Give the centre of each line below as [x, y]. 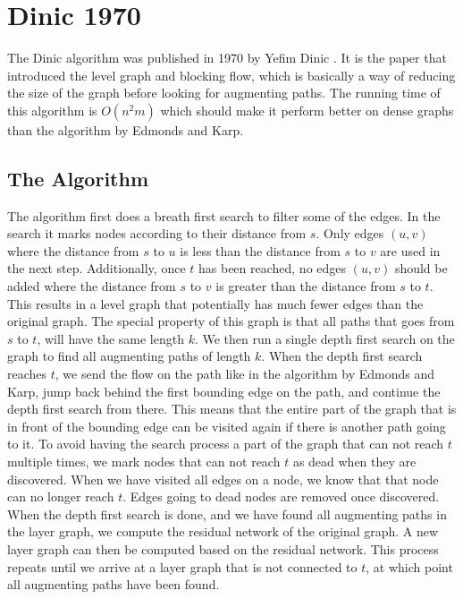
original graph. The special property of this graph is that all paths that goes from [231, 321]
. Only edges [350, 233]
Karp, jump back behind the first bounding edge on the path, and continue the [224, 391]
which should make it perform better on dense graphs [307, 110]
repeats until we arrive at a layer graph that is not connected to [182, 566]
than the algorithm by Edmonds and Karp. [126, 129]
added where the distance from [92, 286]
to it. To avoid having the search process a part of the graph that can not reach [226, 444]
